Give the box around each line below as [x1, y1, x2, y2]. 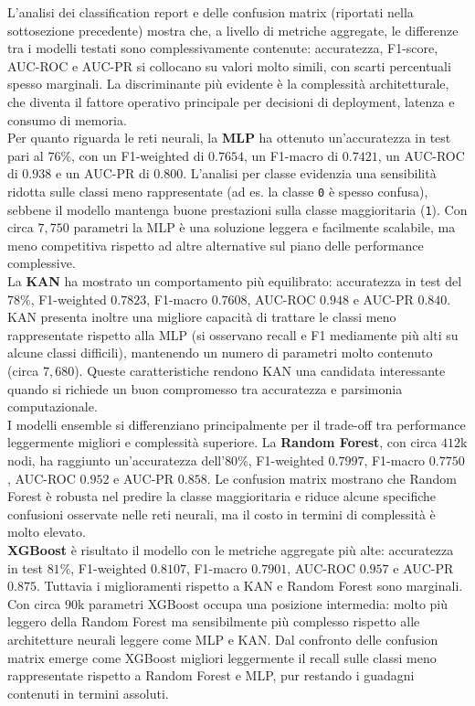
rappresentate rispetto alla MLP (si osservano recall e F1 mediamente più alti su [7, 325, 459, 344]
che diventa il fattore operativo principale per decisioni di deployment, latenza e [7, 91, 455, 111]
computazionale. [7, 397, 98, 416]
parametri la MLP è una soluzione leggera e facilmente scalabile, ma [73, 218, 456, 237]
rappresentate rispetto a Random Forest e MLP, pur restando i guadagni [7, 666, 415, 685]
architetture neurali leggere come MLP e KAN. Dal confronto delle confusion [7, 629, 438, 648]
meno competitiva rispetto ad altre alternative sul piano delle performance [7, 235, 424, 254]
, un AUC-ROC [377, 145, 465, 165]
